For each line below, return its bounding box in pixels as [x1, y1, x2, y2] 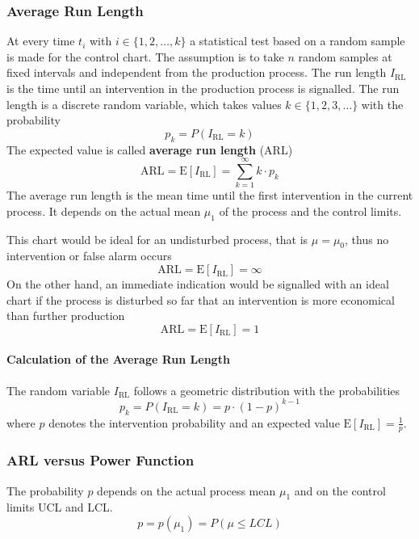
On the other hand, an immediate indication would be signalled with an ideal [6, 276, 389, 293]
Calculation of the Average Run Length [6, 351, 230, 368]
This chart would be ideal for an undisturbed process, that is [6, 230, 308, 247]
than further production [6, 307, 125, 324]
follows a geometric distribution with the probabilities [133, 381, 400, 398]
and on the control [294, 482, 386, 499]
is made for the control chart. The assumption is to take [6, 48, 284, 65]
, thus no [345, 230, 389, 247]
